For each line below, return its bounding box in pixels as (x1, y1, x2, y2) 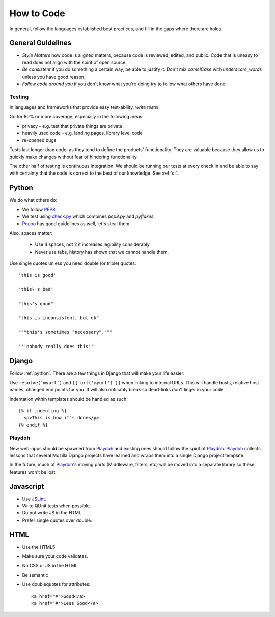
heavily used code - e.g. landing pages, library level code (22, 130, 143, 136)
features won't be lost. (9, 468, 57, 475)
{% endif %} (18, 422, 48, 428)
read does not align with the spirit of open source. (22, 59, 127, 65)
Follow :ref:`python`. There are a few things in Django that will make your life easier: (9, 370, 185, 376)
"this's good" (18, 301, 53, 306)
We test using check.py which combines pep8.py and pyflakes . (22, 213, 155, 219)
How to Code (9, 8, 66, 19)
